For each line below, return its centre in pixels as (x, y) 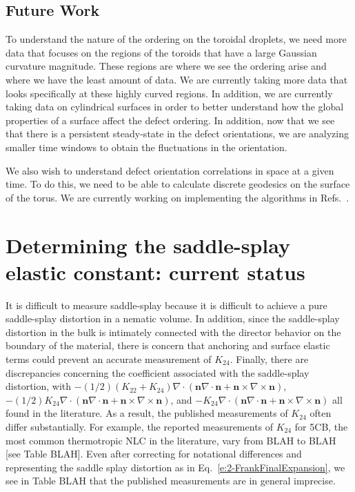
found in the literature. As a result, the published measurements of (147, 413)
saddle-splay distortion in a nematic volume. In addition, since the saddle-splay (173, 318)
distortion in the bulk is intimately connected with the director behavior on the (173, 332)
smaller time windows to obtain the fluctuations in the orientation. (146, 147)
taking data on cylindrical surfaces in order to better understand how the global (175, 107)
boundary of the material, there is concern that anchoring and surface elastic (168, 345)
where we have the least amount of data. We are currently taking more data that (177, 79)
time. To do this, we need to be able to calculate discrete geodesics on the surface (178, 184)
